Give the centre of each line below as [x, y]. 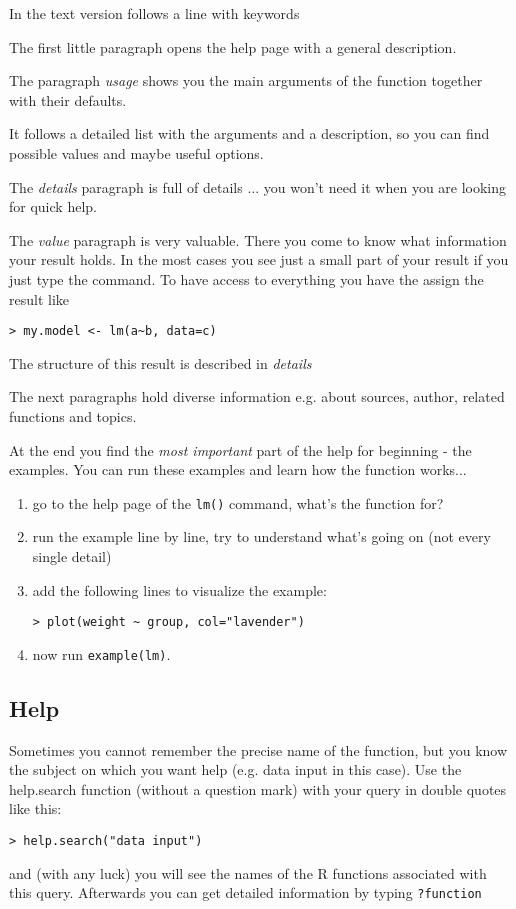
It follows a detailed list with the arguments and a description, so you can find [249, 133]
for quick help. [53, 206]
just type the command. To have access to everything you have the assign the [246, 278]
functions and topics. [73, 415]
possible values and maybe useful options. [136, 152]
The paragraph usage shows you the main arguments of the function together [246, 80]
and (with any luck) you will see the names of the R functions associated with [248, 872]
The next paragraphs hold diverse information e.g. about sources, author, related [257, 396]
